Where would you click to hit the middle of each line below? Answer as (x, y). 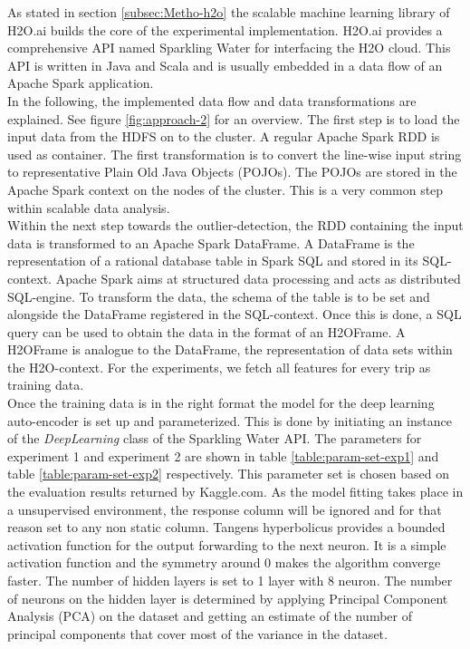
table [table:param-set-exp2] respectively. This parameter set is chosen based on (228, 474)
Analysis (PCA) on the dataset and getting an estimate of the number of (210, 616)
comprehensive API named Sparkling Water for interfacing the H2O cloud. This (229, 48)
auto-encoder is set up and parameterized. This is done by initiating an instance (230, 420)
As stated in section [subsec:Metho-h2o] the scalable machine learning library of (229, 12)
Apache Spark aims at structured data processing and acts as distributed (258, 278)
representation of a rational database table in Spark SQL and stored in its (213, 261)
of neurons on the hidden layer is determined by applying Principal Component (228, 598)
